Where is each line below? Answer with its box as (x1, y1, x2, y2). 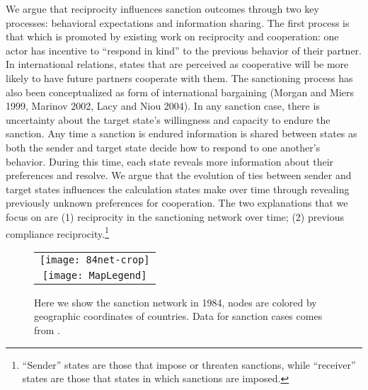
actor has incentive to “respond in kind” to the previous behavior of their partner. (6, 42, 362, 57)
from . (34, 322, 61, 337)
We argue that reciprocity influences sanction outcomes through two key (6, 1, 319, 16)
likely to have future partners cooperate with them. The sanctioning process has (6, 70, 353, 85)
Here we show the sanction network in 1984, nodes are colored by (34, 294, 317, 309)
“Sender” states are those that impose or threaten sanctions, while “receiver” (22, 357, 356, 372)
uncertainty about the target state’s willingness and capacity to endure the (6, 112, 330, 127)
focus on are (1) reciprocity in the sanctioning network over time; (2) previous (6, 209, 345, 224)
